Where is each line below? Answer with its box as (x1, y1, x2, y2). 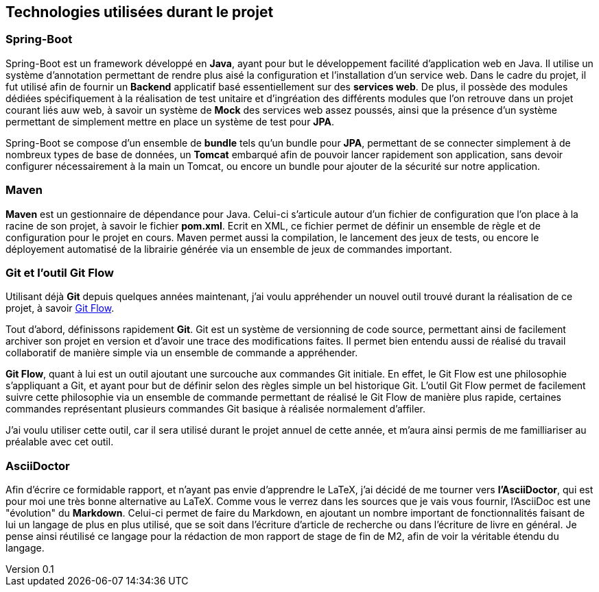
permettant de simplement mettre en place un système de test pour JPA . (5, 115, 334, 127)
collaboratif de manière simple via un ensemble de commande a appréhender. (5, 347, 358, 359)
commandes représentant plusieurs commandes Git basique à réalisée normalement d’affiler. (5, 403, 425, 415)
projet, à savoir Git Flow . (5, 302, 115, 314)
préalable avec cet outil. (5, 436, 114, 448)
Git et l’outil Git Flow (5, 265, 114, 280)
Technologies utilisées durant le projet (5, 3, 274, 21)
